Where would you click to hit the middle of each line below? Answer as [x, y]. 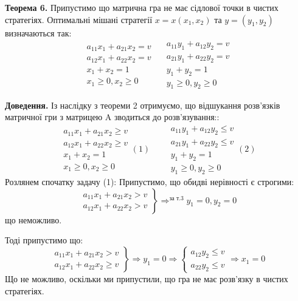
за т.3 [176, 198]
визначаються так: [38, 32]
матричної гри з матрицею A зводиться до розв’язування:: [112, 117]
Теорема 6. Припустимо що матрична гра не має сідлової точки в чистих [142, 7]
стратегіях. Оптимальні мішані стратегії [79, 19]
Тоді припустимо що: [44, 240]
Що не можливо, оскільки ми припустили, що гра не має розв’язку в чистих [147, 278]
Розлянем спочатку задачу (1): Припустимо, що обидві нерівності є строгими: [150, 181]
